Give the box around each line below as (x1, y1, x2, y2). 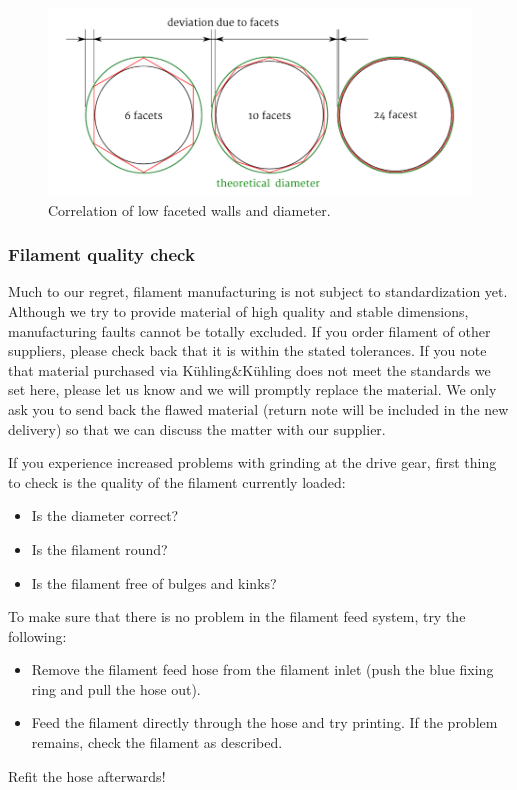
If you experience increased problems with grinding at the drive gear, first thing (8, 452, 497, 473)
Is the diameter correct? (31, 505, 179, 526)
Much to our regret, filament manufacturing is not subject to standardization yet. (8, 281, 508, 302)
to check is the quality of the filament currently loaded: (8, 471, 346, 492)
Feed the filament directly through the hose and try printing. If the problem (31, 712, 498, 733)
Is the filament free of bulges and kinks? (31, 572, 277, 593)
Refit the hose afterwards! (8, 765, 166, 786)
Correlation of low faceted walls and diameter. (48, 199, 331, 220)
